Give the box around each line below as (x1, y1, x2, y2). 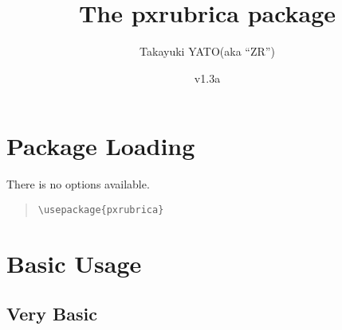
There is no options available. (6, 176, 150, 192)
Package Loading (6, 130, 195, 162)
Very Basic (6, 301, 97, 326)
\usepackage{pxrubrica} (37, 204, 164, 215)
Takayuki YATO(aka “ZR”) (140, 43, 275, 60)
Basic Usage (6, 247, 142, 279)
